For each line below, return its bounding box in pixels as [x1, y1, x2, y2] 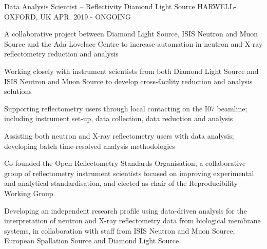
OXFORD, [4, 11, 38, 22]
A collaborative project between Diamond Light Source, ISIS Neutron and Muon [4, 28, 258, 39]
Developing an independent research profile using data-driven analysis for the [4, 205, 247, 216]
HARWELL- [197, 1, 237, 11]
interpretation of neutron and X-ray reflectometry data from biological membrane [4, 215, 261, 226]
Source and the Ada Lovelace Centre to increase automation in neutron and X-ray [4, 38, 263, 49]
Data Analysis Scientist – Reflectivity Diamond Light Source [4, 1, 195, 11]
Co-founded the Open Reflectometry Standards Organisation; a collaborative [4, 158, 246, 168]
